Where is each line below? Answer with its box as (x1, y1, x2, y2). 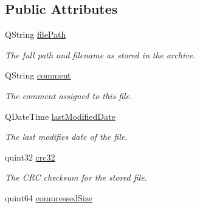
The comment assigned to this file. (5, 89, 133, 102)
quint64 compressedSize (5, 191, 93, 204)
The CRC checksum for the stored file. (5, 171, 147, 184)
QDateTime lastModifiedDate (5, 109, 116, 122)
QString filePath (5, 28, 66, 41)
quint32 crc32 (5, 150, 55, 163)
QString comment (5, 69, 71, 81)
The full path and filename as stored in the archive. (5, 48, 196, 61)
